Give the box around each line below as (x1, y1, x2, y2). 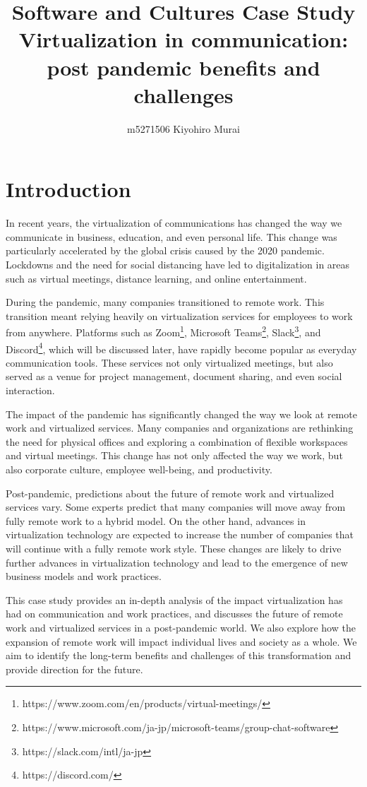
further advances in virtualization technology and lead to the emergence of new (6, 555, 348, 569)
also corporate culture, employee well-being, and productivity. (6, 462, 272, 477)
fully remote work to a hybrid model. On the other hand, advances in (6, 513, 306, 528)
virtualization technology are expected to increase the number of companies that (6, 527, 354, 542)
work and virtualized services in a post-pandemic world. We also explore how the (6, 620, 356, 634)
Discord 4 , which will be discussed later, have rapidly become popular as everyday (6, 339, 357, 356)
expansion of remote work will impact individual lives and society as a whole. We (6, 634, 357, 649)
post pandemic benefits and (47, 52, 320, 81)
